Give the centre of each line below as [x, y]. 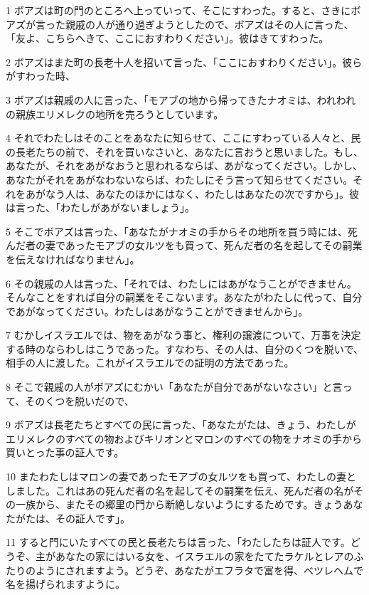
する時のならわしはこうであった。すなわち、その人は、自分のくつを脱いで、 [184, 348]
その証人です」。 [92, 518]
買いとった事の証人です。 [65, 452]
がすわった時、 [41, 76]
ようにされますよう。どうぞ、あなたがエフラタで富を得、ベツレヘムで [199, 570]
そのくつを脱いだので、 [80, 400]
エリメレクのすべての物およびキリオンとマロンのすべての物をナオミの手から [184, 438]
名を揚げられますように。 [65, 584]
